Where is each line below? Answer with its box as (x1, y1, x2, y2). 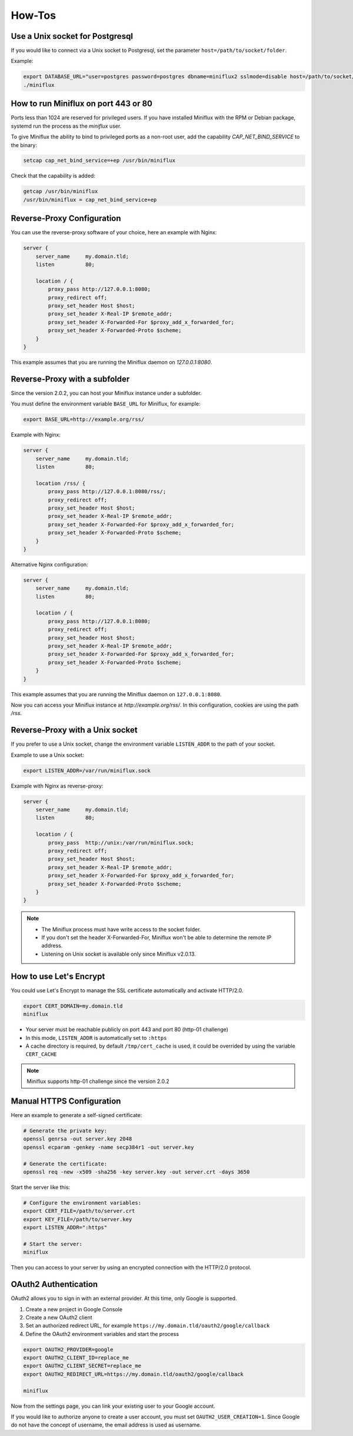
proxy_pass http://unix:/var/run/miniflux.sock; (48, 839, 194, 846)
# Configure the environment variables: (23, 1199, 141, 1206)
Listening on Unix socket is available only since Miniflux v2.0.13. (41, 950, 197, 958)
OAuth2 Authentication (11, 1279, 98, 1289)
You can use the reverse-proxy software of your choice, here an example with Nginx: (11, 229, 217, 236)
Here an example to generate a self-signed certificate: (11, 1111, 142, 1118)
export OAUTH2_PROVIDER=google (23, 1346, 114, 1353)
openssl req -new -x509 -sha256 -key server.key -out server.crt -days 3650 (23, 1168, 250, 1175)
